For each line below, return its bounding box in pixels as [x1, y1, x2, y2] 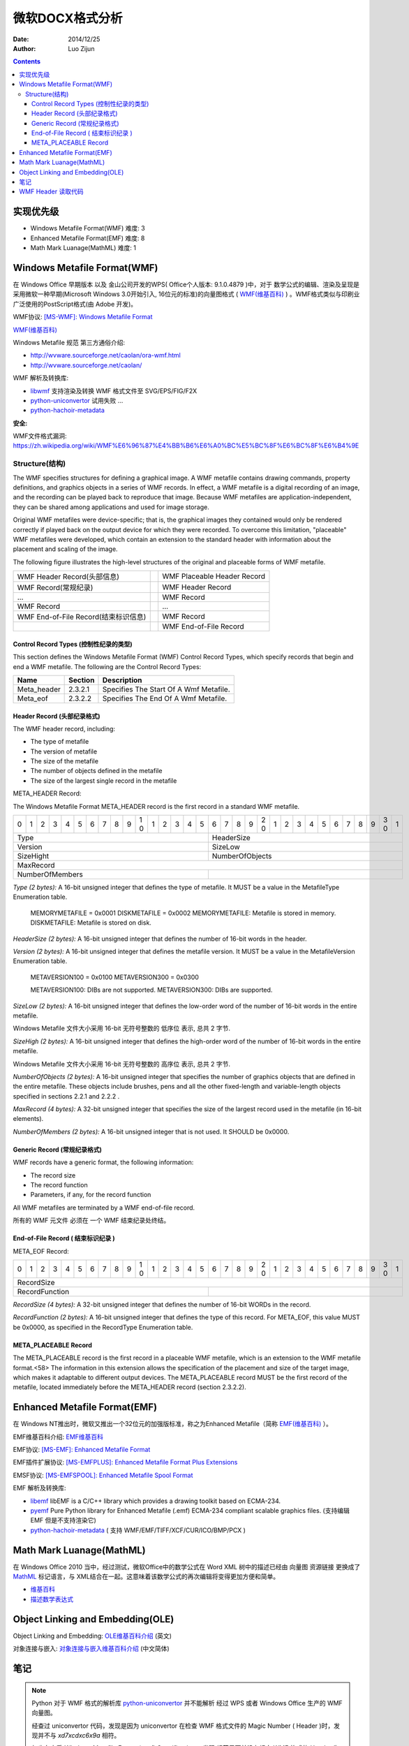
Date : [13, 35, 29, 43]
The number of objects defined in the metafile [30, 767, 163, 775]
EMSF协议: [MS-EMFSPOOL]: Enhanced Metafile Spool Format [13, 1471, 193, 1479]
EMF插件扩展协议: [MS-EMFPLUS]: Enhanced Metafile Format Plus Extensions [13, 1458, 238, 1467]
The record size [30, 1171, 76, 1180]
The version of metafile [30, 747, 98, 756]
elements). [13, 1115, 44, 1123]
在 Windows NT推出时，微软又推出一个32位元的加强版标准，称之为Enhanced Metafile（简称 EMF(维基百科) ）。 [13, 1420, 333, 1428]
